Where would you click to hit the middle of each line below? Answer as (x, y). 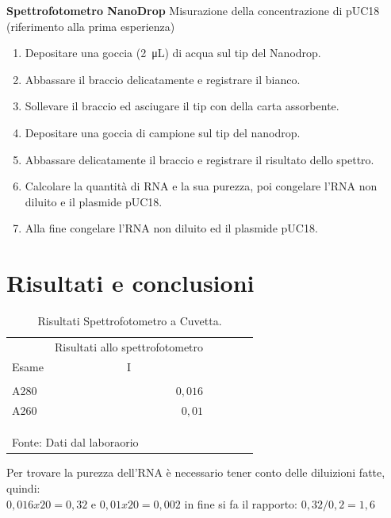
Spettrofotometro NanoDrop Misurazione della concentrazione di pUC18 (193, 10)
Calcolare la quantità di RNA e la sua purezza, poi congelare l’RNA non (201, 186)
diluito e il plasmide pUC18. (94, 201)
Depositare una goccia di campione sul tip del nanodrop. (163, 132)
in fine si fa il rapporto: (241, 503)
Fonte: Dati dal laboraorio (75, 442)
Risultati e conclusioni (130, 283)
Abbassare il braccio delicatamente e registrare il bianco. (163, 79)
